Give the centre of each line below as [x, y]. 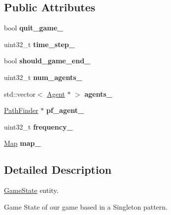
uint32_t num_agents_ [43, 77]
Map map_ [22, 143]
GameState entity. [31, 190]
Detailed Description [58, 170]
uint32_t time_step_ [39, 44]
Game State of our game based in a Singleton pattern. [86, 206]
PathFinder [21, 110]
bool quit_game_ [34, 28]
